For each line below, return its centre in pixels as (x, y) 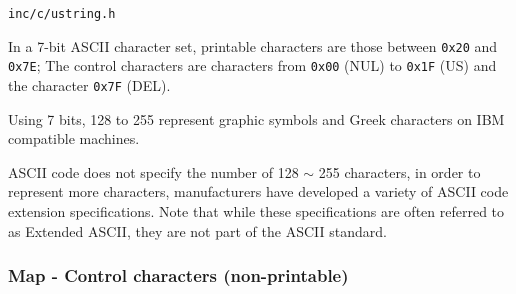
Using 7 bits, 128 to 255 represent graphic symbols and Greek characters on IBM (256, 118)
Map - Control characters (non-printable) (178, 275)
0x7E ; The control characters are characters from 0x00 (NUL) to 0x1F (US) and (252, 65)
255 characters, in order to (399, 171)
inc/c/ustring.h (62, 14)
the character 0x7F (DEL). (89, 84)
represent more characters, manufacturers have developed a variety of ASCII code (258, 191)
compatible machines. (74, 138)
